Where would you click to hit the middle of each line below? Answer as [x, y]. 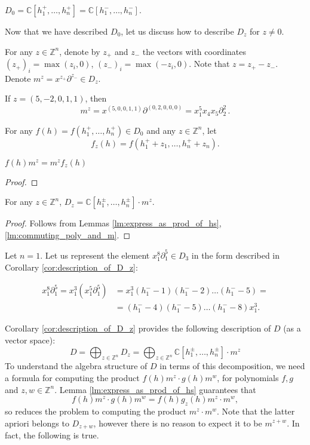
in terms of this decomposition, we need [232, 366]
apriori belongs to [37, 423]
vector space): [30, 340]
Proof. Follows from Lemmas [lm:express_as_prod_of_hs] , [113, 223]
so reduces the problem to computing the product [96, 411]
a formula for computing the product [72, 377]
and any [161, 130]
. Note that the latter [256, 411]
